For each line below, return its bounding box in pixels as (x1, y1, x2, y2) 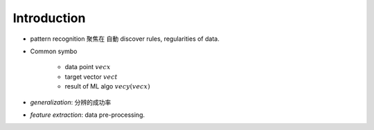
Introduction (12, 10, 86, 26)
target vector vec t (64, 73, 118, 81)
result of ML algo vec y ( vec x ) (64, 82, 150, 91)
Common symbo (30, 47, 78, 55)
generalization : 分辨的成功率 (30, 98, 112, 106)
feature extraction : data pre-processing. (30, 111, 145, 119)
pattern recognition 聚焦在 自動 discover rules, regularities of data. (30, 35, 220, 43)
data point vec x (64, 63, 111, 71)
